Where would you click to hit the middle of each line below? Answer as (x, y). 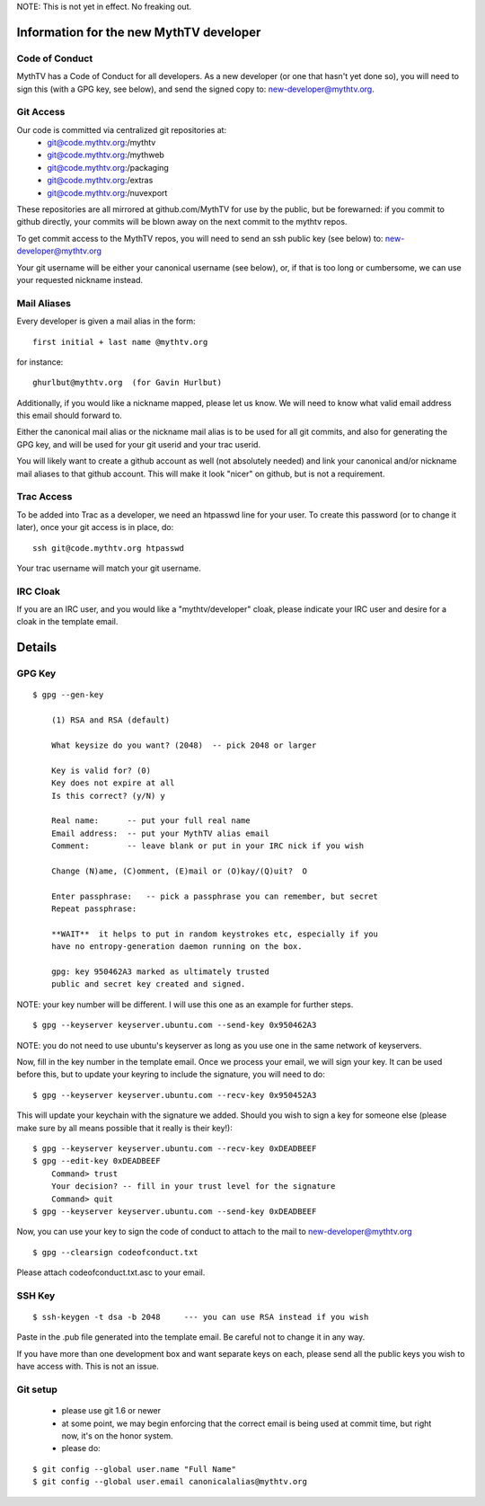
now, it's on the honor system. (117, 1435)
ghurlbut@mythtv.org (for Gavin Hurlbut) (128, 383)
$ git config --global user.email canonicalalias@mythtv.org (170, 1482)
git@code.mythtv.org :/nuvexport (107, 192)
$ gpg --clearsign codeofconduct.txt (116, 1252)
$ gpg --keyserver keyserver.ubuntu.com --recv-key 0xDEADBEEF (175, 1148)
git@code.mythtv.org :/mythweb (106, 155)
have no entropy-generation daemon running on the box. (176, 947)
